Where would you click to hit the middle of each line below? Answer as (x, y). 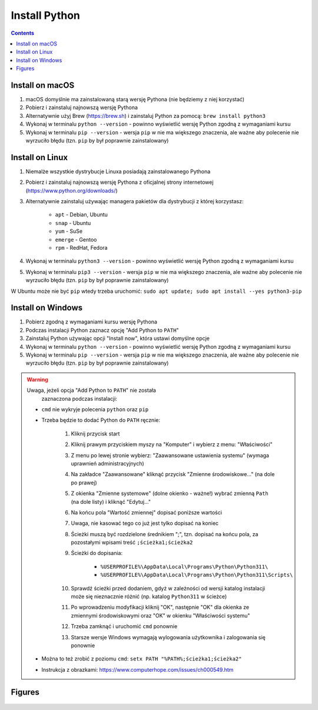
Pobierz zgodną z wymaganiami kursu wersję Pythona (91, 322)
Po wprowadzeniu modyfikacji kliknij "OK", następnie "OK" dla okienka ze (160, 607)
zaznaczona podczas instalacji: (79, 398)
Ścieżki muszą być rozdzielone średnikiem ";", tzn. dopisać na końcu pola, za (165, 534)
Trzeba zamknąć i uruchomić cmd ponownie (124, 626)
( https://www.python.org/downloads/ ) (72, 190)
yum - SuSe (69, 231)
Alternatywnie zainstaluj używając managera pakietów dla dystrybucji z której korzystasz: (135, 202)
